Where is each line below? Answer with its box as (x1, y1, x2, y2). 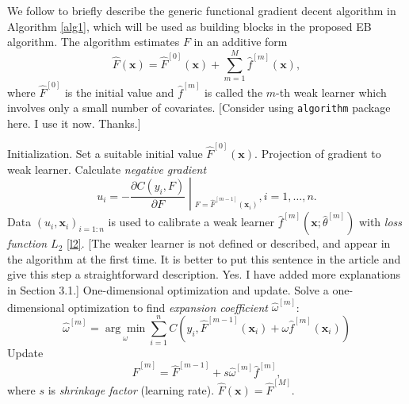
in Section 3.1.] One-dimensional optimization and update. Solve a (7, 282, 329, 298)
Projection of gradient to (261, 145, 381, 162)
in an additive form (193, 33, 288, 50)
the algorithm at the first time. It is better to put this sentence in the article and (7, 250, 401, 267)
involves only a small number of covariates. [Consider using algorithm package (7, 99, 391, 116)
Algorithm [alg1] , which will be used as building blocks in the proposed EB (7, 17, 372, 34)
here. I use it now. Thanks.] (7, 114, 141, 131)
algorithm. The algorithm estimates (7, 33, 180, 50)
